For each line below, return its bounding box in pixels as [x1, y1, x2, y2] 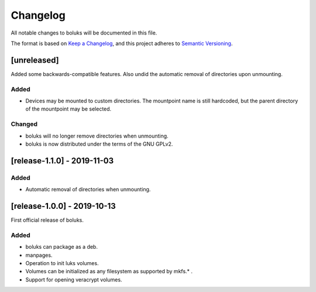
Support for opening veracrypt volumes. [25, 276, 122, 283]
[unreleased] [11, 55, 60, 65]
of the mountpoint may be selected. [25, 105, 112, 112]
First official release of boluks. [11, 217, 84, 224]
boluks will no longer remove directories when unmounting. [25, 132, 169, 139]
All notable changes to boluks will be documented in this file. [11, 29, 157, 36]
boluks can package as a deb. [25, 243, 98, 250]
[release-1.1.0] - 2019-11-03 [11, 156, 114, 166]
